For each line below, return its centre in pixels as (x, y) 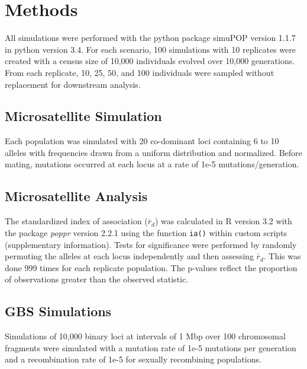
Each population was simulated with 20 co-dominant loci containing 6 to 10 (142, 141)
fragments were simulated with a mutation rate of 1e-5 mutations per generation (151, 347)
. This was (282, 256)
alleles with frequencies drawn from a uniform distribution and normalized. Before (153, 152)
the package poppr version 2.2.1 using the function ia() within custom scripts (146, 232)
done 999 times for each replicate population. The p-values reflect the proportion (151, 267)
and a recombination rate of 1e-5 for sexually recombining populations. (133, 359)
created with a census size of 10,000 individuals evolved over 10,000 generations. (150, 61)
